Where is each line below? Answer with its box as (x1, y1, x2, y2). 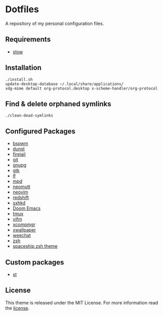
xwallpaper (12, 227, 37, 233)
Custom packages (5, 258, 64, 267)
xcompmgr (12, 221, 36, 227)
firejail (12, 151, 26, 157)
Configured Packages (5, 127, 76, 135)
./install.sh (5, 77, 33, 82)
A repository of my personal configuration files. (5, 20, 104, 26)
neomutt (12, 184, 30, 190)
